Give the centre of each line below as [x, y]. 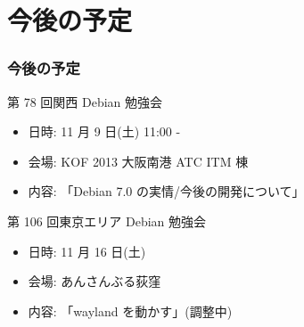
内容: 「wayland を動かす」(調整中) [130, 311]
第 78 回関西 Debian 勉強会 [85, 101]
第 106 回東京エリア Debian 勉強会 [107, 221]
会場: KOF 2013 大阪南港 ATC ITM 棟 [138, 161]
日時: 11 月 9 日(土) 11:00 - [104, 131]
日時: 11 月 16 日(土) [87, 251]
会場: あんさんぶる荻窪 [94, 281]
